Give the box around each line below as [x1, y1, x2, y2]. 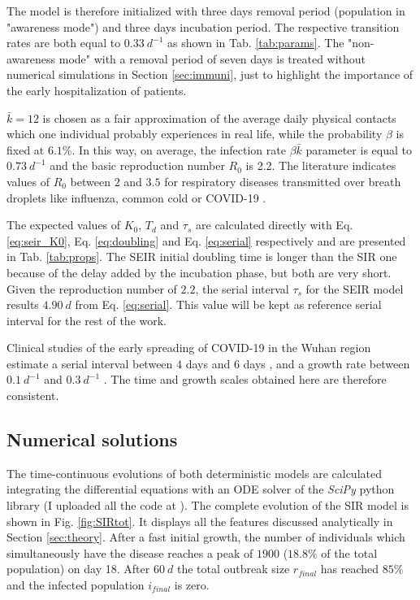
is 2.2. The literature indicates [245, 157, 396, 174]
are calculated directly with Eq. [196, 216, 353, 233]
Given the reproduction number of [6, 280, 177, 297]
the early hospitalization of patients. [6, 81, 187, 98]
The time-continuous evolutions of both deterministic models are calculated [6, 464, 382, 481]
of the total [321, 544, 378, 561]
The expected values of [6, 216, 121, 233]
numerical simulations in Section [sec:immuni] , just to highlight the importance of [6, 66, 414, 83]
